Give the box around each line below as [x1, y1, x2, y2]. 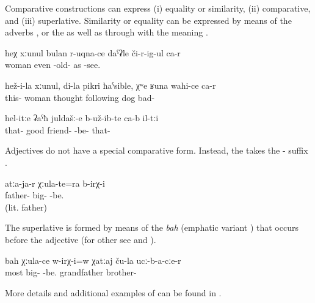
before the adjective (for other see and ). [5, 233, 156, 245]
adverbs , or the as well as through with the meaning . [5, 26, 208, 39]
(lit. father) [5, 200, 47, 213]
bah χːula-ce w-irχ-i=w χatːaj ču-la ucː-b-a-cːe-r [5, 253, 181, 266]
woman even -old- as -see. [5, 58, 101, 71]
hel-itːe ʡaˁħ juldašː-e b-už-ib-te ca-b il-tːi [5, 111, 159, 124]
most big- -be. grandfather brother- [5, 266, 137, 279]
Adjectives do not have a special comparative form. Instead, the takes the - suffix [5, 144, 308, 157]
